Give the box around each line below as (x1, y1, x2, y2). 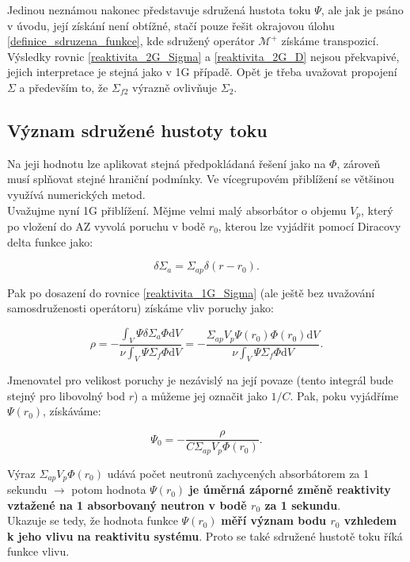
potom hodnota (71, 481, 146, 498)
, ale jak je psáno (321, 2, 404, 17)
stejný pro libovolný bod (7, 387, 126, 403)
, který (361, 201, 393, 218)
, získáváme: (43, 403, 101, 419)
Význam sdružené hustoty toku (7, 117, 268, 142)
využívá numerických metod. (7, 185, 146, 202)
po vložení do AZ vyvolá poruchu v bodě (7, 218, 206, 234)
